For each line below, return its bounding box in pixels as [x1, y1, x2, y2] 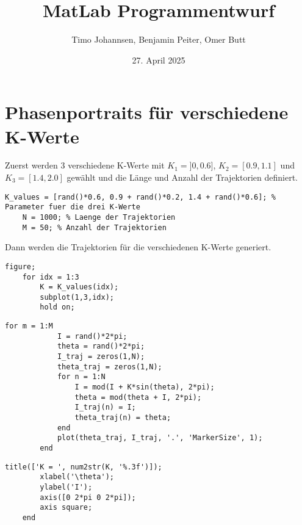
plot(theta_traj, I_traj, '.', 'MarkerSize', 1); [57, 433, 263, 443]
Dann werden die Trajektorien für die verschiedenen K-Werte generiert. [5, 241, 271, 253]
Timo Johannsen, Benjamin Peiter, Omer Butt [71, 33, 246, 46]
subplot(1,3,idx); [40, 292, 114, 302]
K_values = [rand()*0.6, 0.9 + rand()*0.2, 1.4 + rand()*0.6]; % [5, 192, 276, 201]
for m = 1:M [5, 322, 53, 331]
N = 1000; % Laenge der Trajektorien [22, 212, 176, 222]
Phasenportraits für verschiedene [5, 100, 289, 125]
